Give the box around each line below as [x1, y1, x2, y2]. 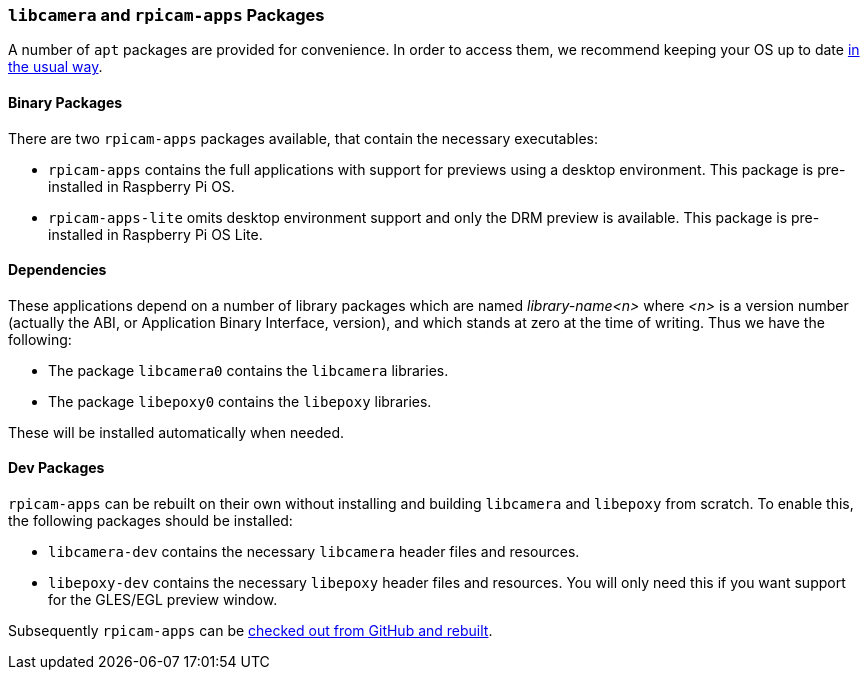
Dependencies [8, 261, 107, 279]
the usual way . [8, 58, 103, 76]
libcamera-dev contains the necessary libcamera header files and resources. [48, 543, 580, 561]
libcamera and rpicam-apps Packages [8, 5, 325, 25]
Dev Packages [8, 459, 105, 477]
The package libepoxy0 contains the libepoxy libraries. [48, 392, 432, 410]
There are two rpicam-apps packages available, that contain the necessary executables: [8, 129, 599, 147]
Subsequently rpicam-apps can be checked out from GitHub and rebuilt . [8, 622, 493, 640]
